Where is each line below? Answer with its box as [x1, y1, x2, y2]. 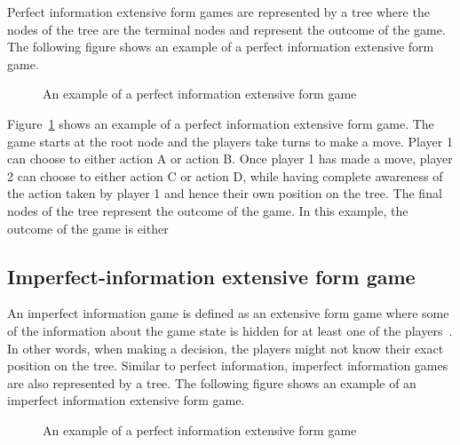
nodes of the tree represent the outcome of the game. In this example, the [7, 201, 408, 219]
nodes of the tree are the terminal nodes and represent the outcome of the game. [7, 20, 446, 38]
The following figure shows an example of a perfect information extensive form [7, 37, 434, 56]
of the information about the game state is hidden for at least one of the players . [7, 321, 453, 339]
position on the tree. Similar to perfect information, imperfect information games [7, 356, 448, 375]
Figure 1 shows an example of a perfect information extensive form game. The [7, 114, 434, 132]
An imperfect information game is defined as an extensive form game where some [7, 304, 449, 322]
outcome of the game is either [7, 219, 169, 237]
